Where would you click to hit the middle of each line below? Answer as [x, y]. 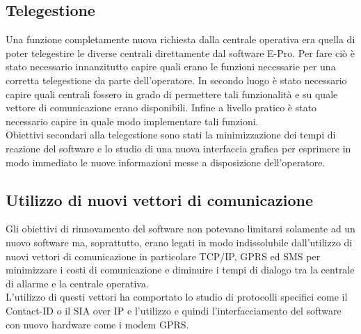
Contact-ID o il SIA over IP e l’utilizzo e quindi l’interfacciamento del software [174, 310]
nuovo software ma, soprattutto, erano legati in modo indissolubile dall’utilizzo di [179, 242]
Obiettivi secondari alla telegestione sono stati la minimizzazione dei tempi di [171, 135]
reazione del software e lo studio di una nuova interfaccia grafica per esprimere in [178, 148]
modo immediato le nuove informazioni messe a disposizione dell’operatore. [166, 162]
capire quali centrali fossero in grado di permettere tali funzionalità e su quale [172, 94]
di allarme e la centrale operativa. [77, 283]
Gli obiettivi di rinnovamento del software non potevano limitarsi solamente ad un [180, 229]
